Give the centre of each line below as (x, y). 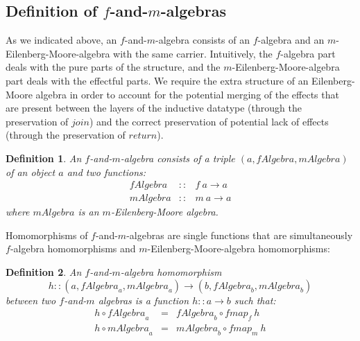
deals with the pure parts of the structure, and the (113, 67)
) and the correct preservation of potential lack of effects (209, 121)
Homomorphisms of (47, 235)
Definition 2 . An (44, 271)
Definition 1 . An (44, 158)
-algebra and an (291, 40)
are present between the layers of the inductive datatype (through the (154, 108)
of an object (31, 172)
